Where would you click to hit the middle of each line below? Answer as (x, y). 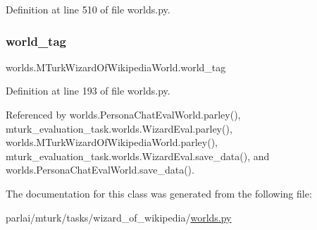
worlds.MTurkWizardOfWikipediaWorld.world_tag (116, 67)
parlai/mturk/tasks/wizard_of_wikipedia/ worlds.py (119, 217)
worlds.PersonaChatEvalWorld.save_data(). (100, 170)
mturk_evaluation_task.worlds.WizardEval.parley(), (119, 128)
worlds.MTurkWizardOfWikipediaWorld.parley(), (112, 142)
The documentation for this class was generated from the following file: (159, 193)
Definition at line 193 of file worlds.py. (88, 91)
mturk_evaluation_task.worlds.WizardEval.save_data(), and (138, 156)
